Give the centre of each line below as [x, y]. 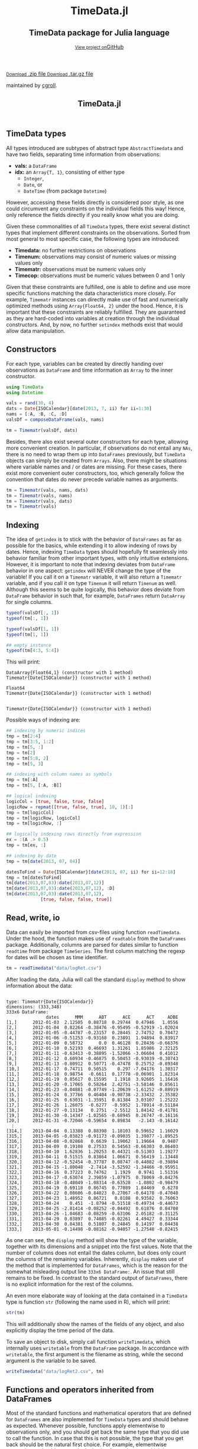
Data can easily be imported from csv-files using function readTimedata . [94, 932]
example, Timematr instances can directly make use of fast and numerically [97, 299]
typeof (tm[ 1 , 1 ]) [27, 634]
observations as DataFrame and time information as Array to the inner [90, 370]
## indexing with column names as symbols [59, 774]
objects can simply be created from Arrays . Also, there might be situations [97, 460]
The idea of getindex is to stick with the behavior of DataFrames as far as [94, 540]
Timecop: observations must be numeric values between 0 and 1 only [100, 275]
